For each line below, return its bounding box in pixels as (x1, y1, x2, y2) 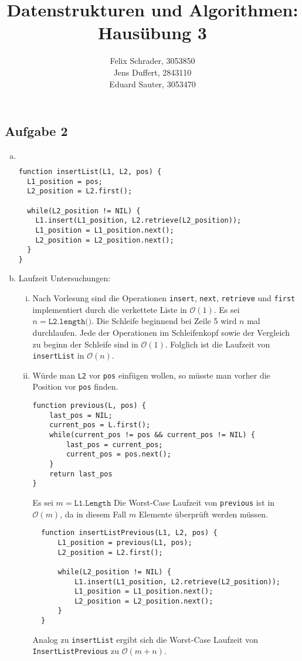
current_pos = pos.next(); (66, 450, 171, 459)
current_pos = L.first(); (49, 421, 151, 430)
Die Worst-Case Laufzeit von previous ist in (113, 496, 275, 508)
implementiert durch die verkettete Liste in (32, 303, 187, 315)
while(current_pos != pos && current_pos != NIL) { (49, 431, 256, 439)
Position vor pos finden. (32, 380, 118, 393)
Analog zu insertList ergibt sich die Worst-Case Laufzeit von (32, 633, 258, 645)
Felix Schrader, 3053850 (110, 54, 195, 67)
